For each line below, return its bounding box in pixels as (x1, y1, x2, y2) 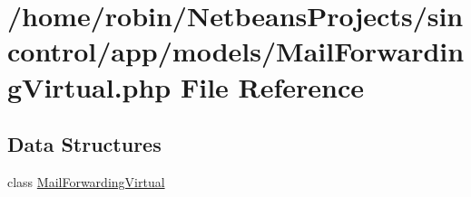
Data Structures (7, 130, 162, 158)
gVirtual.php (7, 68, 172, 105)
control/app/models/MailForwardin (7, 33, 465, 70)
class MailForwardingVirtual (7, 172, 165, 191)
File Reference (180, 68, 365, 105)
